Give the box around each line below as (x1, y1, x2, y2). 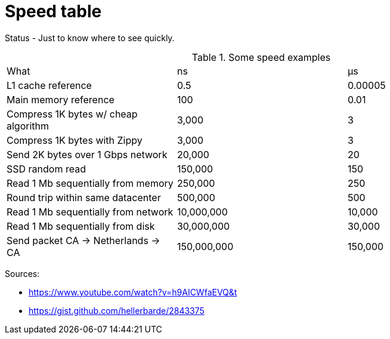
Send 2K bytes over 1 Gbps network (7, 148, 168, 161)
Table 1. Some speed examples (191, 51, 331, 63)
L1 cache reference (7, 79, 92, 91)
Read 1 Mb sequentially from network (7, 205, 174, 218)
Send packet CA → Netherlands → (7, 234, 160, 246)
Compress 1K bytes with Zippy (7, 134, 143, 146)
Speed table (5, 1, 102, 21)
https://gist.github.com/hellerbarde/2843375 (29, 305, 205, 316)
